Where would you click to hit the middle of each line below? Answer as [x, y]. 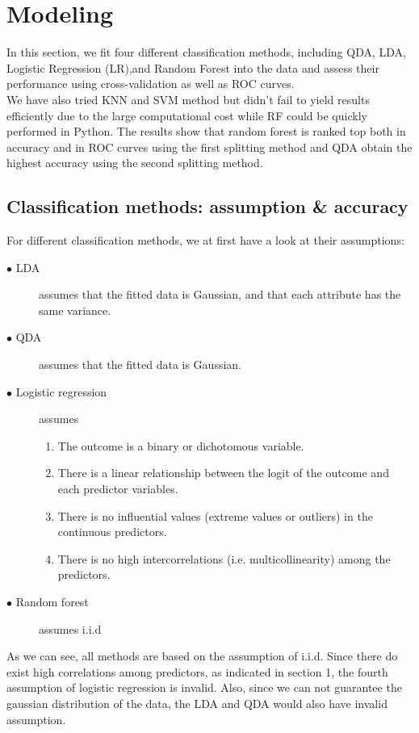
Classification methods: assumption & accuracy [207, 206]
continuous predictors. [112, 532]
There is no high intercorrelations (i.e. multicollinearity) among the [224, 558]
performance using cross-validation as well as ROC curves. [151, 84]
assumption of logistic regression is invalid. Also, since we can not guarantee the [204, 687]
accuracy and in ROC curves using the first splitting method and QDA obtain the [209, 147]
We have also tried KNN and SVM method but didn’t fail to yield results [188, 99]
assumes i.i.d [70, 628]
